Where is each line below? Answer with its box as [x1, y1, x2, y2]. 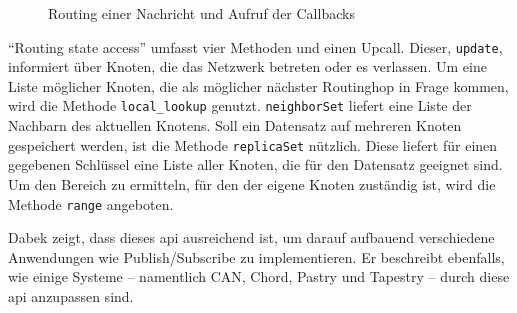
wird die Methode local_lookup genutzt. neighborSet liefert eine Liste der [8, 95, 472, 116]
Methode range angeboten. [8, 193, 174, 214]
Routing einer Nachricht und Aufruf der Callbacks [48, 3, 355, 23]
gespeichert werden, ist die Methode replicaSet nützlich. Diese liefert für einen [8, 134, 498, 155]
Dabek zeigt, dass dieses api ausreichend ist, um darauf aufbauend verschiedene [8, 227, 495, 248]
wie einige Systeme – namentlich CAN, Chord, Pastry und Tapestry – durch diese [8, 266, 510, 287]
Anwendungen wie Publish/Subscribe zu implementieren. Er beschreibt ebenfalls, [8, 246, 505, 267]
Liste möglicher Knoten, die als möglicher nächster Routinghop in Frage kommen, [8, 75, 509, 96]
